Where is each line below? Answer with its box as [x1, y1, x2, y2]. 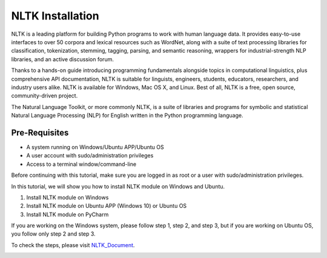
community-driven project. [11, 92, 78, 99]
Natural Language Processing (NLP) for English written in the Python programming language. [11, 112, 243, 119]
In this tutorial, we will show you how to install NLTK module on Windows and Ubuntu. [11, 182, 225, 190]
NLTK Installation [11, 9, 99, 22]
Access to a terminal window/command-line [26, 160, 136, 168]
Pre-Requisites [11, 127, 69, 137]
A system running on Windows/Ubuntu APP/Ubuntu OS [26, 143, 164, 151]
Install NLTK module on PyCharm [26, 211, 109, 218]
